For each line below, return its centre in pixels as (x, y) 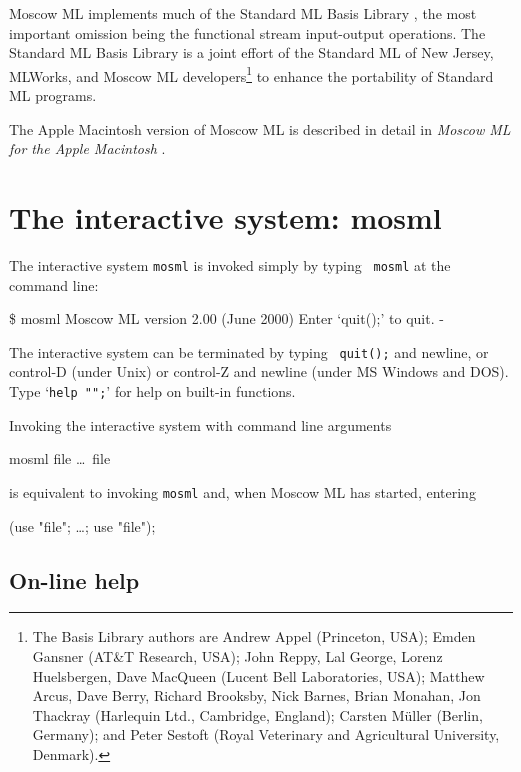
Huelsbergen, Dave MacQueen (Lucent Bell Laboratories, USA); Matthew (258, 675)
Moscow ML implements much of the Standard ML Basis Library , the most (243, 13)
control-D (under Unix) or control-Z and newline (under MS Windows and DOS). (259, 371)
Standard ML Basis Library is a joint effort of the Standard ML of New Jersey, (251, 52)
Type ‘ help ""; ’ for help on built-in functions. (152, 391)
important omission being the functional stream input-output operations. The (247, 32)
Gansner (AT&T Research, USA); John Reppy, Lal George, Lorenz (237, 655)
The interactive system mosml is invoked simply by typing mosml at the (230, 264)
